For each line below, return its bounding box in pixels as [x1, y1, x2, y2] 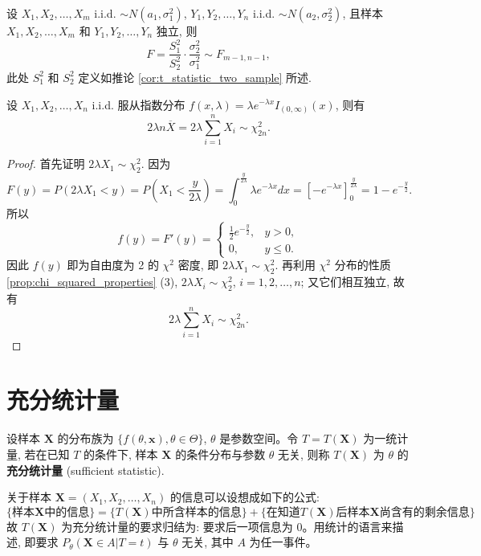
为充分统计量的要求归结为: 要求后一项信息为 [61, 517, 293, 534]
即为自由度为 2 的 [67, 256, 159, 273]
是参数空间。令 [219, 430, 299, 447]
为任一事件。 [249, 534, 317, 550]
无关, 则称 [278, 446, 330, 463]
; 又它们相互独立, [300, 273, 390, 290]
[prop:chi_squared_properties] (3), [6, 273, 178, 290]
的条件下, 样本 [84, 446, 158, 463]
